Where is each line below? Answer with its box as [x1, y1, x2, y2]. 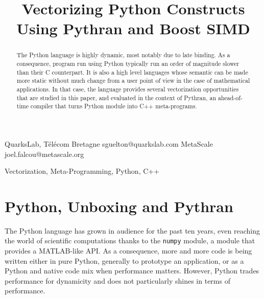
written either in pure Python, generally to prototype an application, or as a [5, 255, 244, 266]
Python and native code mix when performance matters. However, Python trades [5, 265, 259, 276]
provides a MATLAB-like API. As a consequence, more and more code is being [5, 245, 252, 256]
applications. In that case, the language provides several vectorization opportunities [16, 84, 239, 93]
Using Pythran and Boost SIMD [16, 18, 250, 39]
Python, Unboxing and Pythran [5, 195, 233, 216]
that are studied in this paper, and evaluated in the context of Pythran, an [16, 93, 216, 102]
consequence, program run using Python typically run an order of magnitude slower [16, 59, 239, 68]
